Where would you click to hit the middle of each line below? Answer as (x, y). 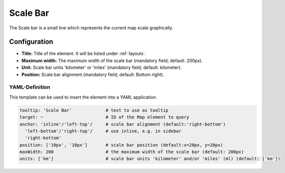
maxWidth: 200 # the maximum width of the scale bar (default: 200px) (132, 152)
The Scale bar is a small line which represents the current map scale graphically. (91, 28)
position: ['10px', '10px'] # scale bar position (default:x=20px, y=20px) (121, 145)
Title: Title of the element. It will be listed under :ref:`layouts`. (84, 54)
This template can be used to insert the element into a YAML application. (83, 97)
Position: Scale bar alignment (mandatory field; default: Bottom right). (93, 74)
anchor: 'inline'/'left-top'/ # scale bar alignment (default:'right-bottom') (123, 124)
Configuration (31, 42)
